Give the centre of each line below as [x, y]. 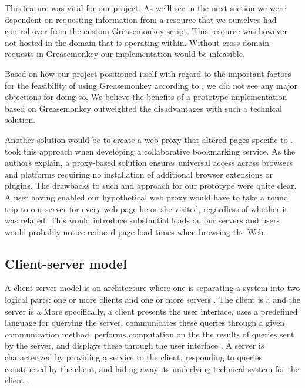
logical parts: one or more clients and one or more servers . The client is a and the [153, 300]
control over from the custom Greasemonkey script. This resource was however [146, 31]
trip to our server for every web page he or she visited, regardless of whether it [146, 208]
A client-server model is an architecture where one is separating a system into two [152, 288]
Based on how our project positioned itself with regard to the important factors [148, 73]
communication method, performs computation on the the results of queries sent [150, 334]
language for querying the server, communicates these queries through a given [145, 322]
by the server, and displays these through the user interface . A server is [135, 345]
